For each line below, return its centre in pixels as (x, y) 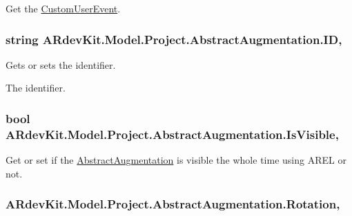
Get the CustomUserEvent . (63, 8)
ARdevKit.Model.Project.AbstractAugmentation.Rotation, (173, 204)
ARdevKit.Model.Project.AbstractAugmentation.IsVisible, (172, 134)
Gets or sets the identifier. (61, 64)
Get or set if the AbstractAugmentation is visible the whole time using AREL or (176, 160)
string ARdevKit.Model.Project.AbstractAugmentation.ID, (174, 39)
